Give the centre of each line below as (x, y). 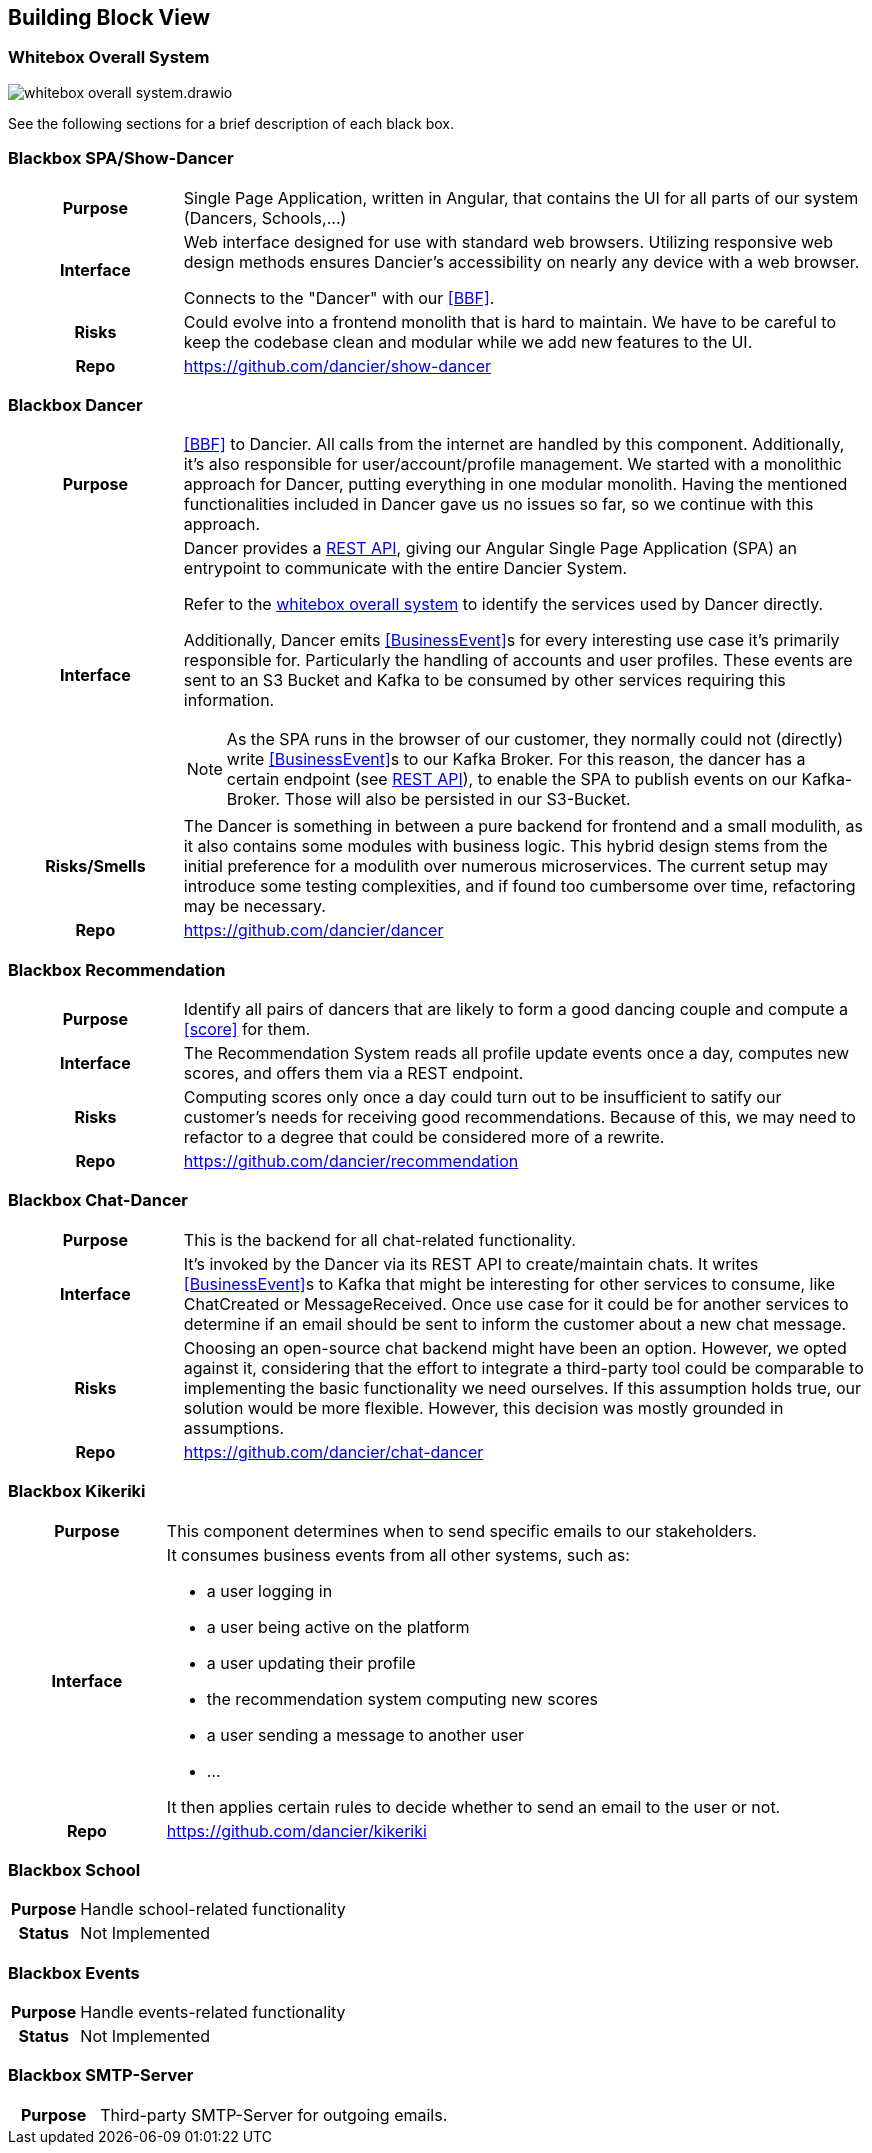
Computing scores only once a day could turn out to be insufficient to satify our (482, 1097)
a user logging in (269, 1590)
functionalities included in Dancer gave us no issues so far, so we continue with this (498, 504)
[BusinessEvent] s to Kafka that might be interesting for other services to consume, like (509, 1283)
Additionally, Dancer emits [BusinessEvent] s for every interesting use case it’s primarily (511, 640)
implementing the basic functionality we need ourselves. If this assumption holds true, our (522, 1387)
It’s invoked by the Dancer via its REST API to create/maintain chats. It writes (471, 1263)
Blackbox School (74, 1869)
